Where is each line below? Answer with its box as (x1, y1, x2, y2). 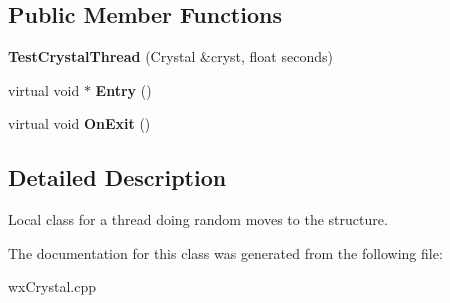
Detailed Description (8, 162, 227, 193)
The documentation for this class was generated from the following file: (8, 242, 443, 263)
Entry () (95, 79, 152, 100)
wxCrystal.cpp (8, 276, 97, 297)
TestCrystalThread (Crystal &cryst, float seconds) (8, 46, 333, 67)
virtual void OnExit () (8, 113, 151, 134)
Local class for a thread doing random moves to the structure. (8, 209, 388, 230)
